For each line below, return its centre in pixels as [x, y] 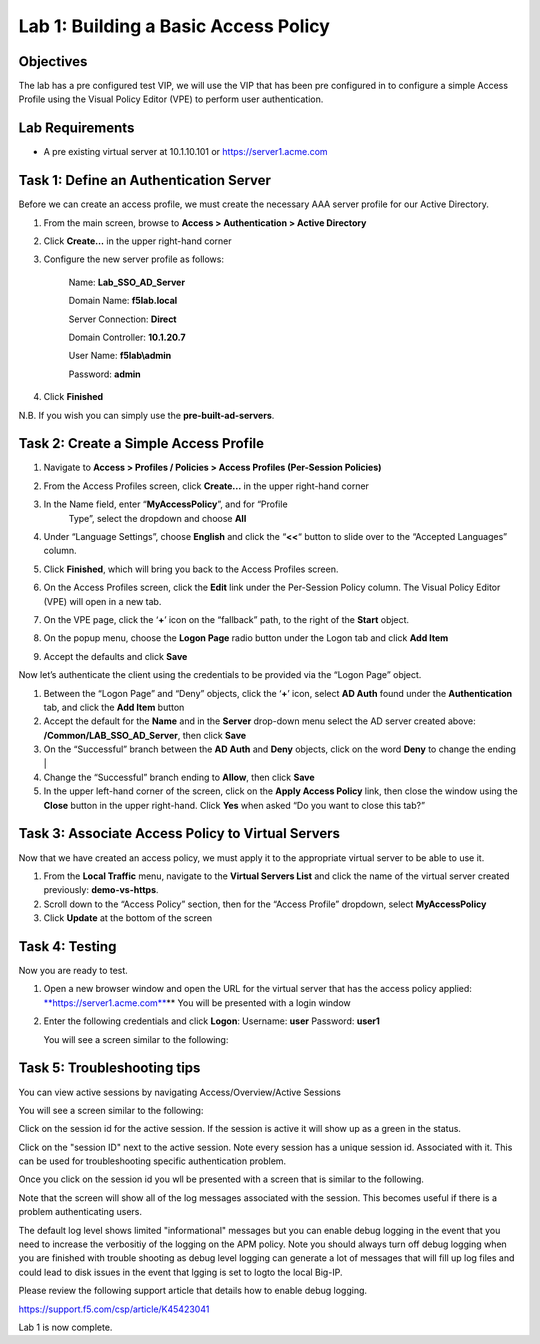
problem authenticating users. [80, 1212]
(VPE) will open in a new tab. [102, 601]
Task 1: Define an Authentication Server [145, 180]
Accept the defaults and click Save [115, 656]
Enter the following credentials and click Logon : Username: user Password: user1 [211, 1021]
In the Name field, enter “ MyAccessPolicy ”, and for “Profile [166, 504]
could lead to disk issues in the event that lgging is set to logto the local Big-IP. [180, 1272]
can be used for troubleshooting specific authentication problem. [152, 1161]
